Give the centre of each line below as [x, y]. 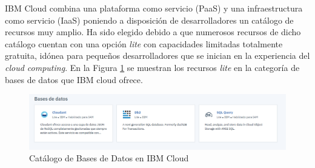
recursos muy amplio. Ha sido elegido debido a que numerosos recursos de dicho [153, 32]
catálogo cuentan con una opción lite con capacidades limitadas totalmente [144, 43]
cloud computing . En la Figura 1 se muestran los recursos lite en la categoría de [152, 67]
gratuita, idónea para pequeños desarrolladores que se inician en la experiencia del [157, 55]
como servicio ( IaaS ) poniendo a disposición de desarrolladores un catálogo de [149, 20]
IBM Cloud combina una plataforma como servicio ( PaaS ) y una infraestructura [154, 8]
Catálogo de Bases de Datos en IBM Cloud [109, 158]
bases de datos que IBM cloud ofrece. [74, 79]
